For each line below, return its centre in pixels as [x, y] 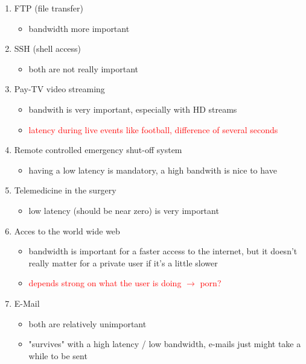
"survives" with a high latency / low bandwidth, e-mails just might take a [165, 344]
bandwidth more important [79, 28]
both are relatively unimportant [88, 323]
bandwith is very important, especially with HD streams [133, 109]
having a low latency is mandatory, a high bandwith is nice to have [153, 170]
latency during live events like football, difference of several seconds [153, 129]
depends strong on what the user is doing [105, 283]
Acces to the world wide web [67, 231]
